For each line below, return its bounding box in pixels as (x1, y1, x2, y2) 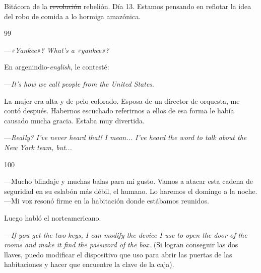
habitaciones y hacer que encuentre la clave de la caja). (4, 259, 174, 269)
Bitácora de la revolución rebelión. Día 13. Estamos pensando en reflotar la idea (4, 1, 251, 11)
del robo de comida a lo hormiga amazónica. (4, 11, 141, 21)
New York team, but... (4, 142, 72, 152)
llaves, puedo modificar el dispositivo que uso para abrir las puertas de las (4, 249, 232, 259)
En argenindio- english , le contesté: (4, 61, 109, 72)
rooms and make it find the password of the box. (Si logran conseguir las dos (4, 239, 238, 250)
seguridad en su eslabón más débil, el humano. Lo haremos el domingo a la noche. (4, 185, 257, 196)
